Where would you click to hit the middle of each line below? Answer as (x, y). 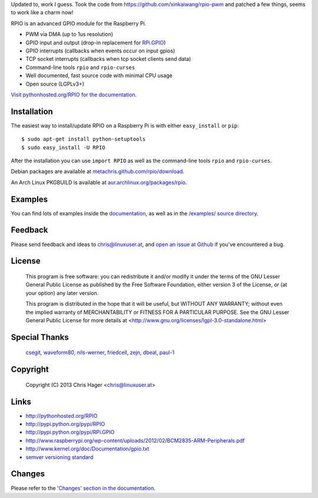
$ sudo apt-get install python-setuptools (84, 139)
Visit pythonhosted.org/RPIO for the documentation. (74, 94)
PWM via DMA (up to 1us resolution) (69, 34)
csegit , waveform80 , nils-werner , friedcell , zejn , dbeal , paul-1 (100, 353)
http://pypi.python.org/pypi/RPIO (65, 424)
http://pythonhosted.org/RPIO (62, 415)
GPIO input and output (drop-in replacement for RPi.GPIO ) (96, 42)
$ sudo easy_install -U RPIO (63, 147)
